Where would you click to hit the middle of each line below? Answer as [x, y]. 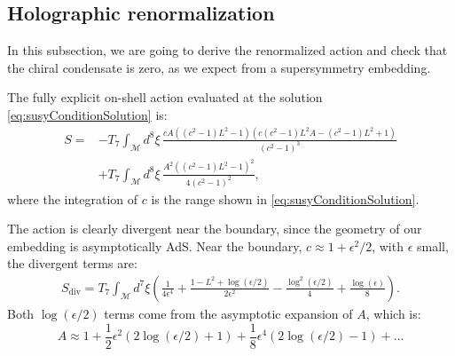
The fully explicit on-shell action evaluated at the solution [165, 97]
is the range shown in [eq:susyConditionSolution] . [285, 198]
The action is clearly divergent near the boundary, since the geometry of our [215, 229]
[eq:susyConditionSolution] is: [87, 114]
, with [388, 245]
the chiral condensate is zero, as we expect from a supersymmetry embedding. [219, 67]
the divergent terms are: [72, 263]
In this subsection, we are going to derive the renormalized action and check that [227, 50]
